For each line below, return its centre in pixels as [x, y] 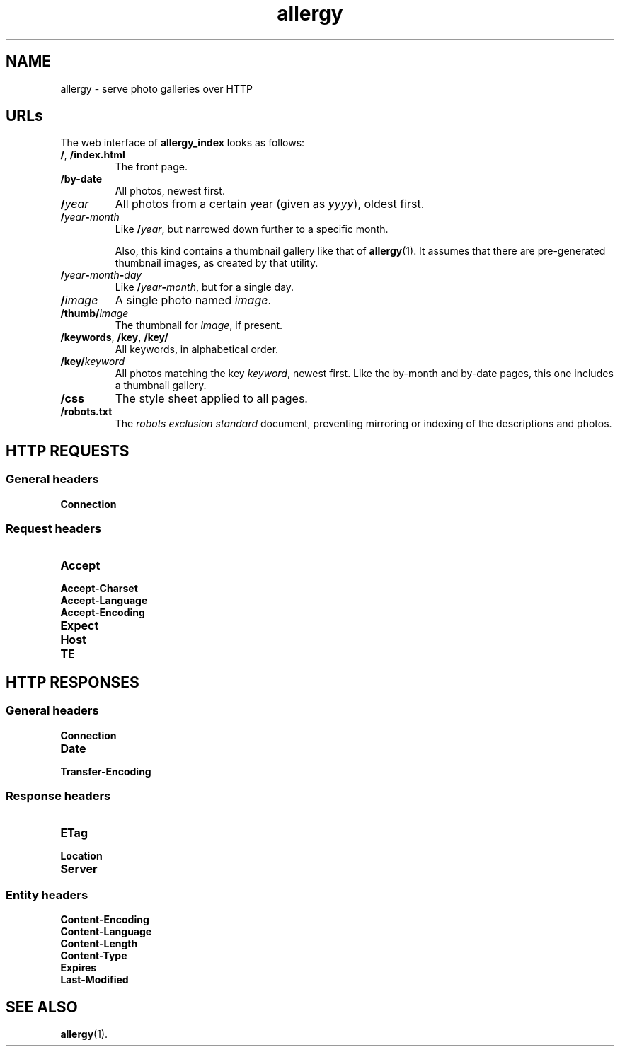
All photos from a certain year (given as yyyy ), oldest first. [270, 204]
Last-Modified [94, 980]
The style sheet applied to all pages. [211, 399]
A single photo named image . [193, 300]
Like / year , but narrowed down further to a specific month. [252, 229]
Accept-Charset [99, 589]
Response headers [58, 796]
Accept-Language [104, 601]
